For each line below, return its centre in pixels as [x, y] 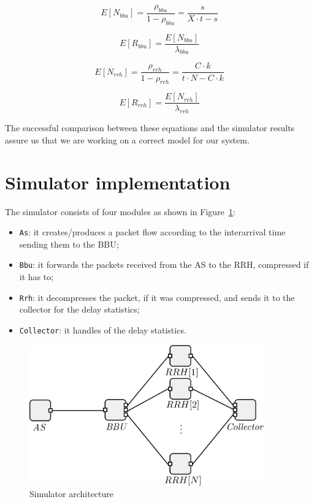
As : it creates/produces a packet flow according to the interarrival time [152, 232]
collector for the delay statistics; [79, 309]
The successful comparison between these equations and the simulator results [150, 128]
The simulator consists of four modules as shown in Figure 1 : [120, 211]
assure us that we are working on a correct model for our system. [127, 139]
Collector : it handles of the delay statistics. [103, 329]
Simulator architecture [72, 494]
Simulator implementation [118, 182]
